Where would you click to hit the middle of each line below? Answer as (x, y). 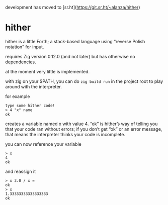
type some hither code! (30, 106)
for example (18, 96)
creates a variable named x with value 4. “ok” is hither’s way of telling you (81, 124)
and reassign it (21, 171)
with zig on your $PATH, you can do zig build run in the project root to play (84, 81)
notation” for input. (25, 47)
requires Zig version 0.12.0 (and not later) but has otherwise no (70, 56)
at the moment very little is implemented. (48, 71)
